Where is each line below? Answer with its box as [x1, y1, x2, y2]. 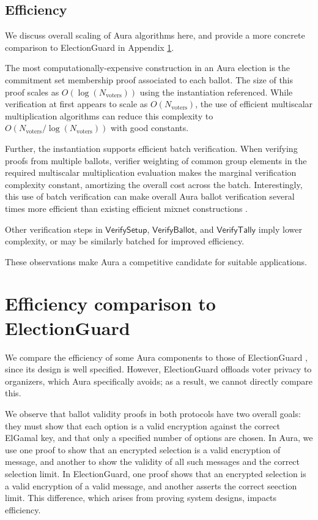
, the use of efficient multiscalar [195, 97, 313, 110]
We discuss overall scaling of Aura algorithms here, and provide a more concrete [5, 29, 305, 42]
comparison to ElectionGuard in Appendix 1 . [5, 40, 174, 53]
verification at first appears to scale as [5, 97, 148, 110]
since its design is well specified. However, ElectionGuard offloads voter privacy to [5, 363, 312, 375]
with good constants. [110, 121, 189, 134]
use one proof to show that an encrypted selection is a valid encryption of [5, 443, 281, 456]
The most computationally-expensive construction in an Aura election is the [5, 61, 290, 74]
